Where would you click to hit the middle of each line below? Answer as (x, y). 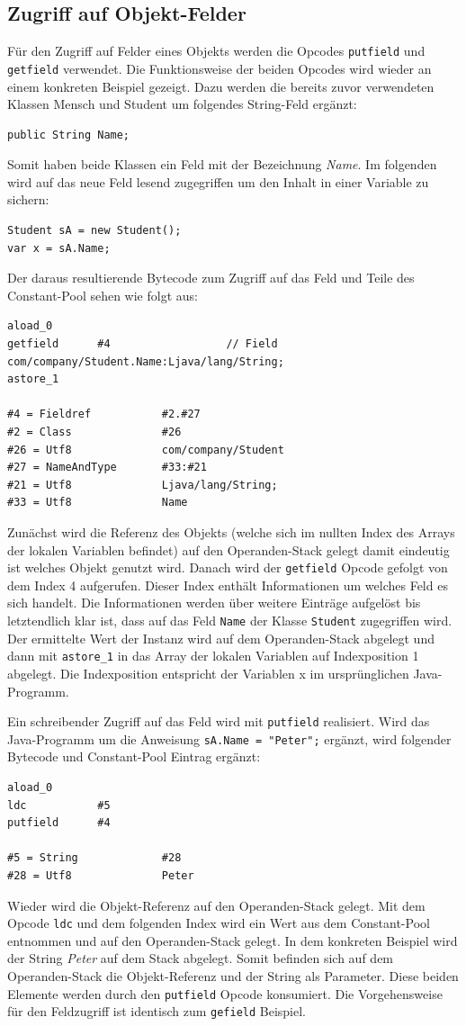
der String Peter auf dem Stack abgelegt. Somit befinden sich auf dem (201, 958)
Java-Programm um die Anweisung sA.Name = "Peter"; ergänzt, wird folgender (229, 738)
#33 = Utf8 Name (98, 503)
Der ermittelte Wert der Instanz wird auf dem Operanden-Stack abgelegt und (221, 638)
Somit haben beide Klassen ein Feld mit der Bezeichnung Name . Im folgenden (222, 164)
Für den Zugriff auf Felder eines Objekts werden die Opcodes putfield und (216, 51)
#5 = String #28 (94, 858)
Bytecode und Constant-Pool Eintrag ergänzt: (134, 756)
